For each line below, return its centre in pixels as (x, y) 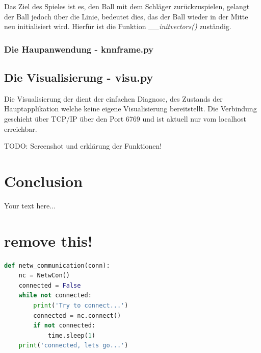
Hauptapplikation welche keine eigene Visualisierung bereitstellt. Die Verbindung (130, 109)
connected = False (50, 285)
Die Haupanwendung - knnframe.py (79, 49)
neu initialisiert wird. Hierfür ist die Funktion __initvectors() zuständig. (118, 26)
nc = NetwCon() (44, 276)
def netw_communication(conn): (57, 265)
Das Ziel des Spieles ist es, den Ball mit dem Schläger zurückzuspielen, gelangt (127, 6)
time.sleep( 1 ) (71, 335)
